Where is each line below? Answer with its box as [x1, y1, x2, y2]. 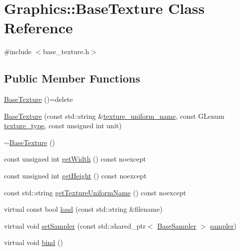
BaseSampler [157, 220, 197, 231]
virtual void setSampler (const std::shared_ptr [4, 220, 146, 231]
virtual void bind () [4, 237, 63, 248]
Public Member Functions [4, 71, 140, 86]
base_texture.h [43, 46, 89, 57]
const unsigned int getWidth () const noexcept [4, 154, 146, 164]
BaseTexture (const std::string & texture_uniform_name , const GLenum [4, 110, 225, 121]
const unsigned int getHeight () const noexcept [4, 170, 147, 181]
